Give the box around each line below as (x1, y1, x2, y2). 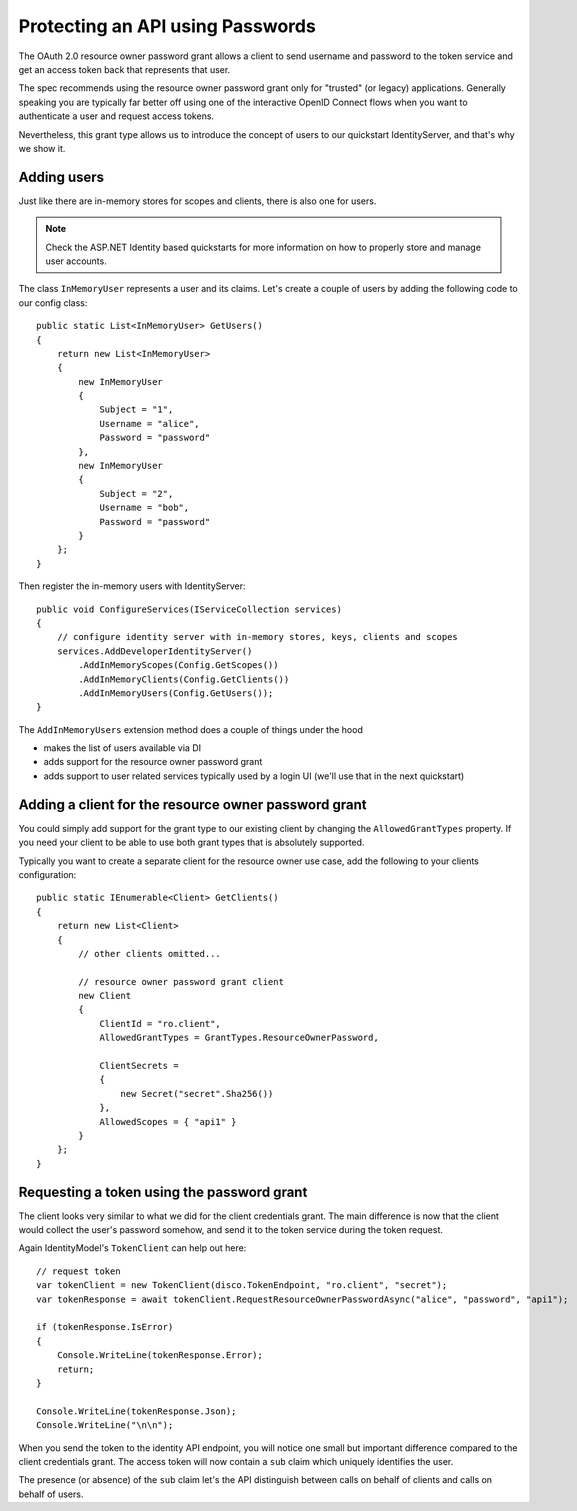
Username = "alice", (99, 418, 200, 429)
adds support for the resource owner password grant (43, 756, 263, 768)
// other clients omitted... (78, 948, 222, 959)
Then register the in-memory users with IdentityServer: (18, 580, 246, 592)
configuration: (18, 868, 77, 880)
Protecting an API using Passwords (18, 15, 317, 37)
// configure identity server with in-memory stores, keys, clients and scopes (56, 631, 459, 643)
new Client (78, 990, 132, 1002)
